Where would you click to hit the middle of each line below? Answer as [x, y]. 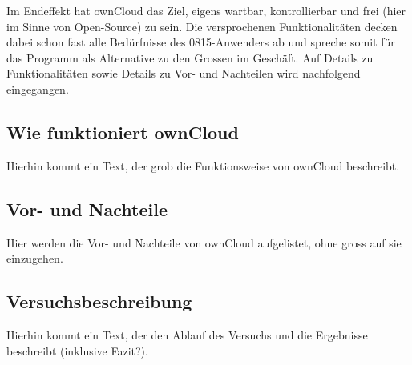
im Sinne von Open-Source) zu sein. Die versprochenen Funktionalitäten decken [202, 26]
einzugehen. [35, 258]
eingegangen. [38, 88]
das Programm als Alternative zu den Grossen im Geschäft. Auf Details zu [190, 57]
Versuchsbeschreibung [99, 301]
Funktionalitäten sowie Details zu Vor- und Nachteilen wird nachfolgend [184, 73]
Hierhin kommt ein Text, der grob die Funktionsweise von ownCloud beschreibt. [203, 165]
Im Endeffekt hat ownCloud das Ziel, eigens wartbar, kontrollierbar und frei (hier [206, 10]
